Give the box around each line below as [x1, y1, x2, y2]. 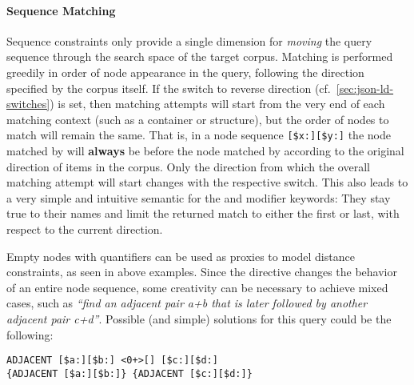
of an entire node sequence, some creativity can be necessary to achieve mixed [6, 279, 388, 295]
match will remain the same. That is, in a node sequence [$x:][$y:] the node [6, 126, 391, 143]
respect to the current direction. [6, 220, 163, 237]
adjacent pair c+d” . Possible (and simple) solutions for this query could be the [6, 310, 392, 327]
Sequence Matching [6, 2, 116, 18]
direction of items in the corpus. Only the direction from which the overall [6, 158, 370, 174]
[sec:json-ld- [336, 79, 394, 96]
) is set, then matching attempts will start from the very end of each [50, 95, 385, 112]
